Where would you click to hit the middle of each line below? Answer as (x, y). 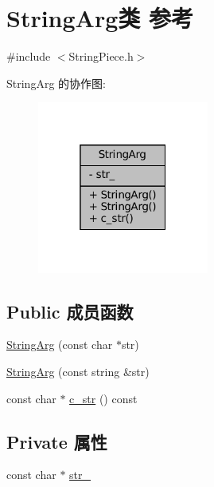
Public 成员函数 (70, 311)
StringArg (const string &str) (78, 372)
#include (29, 56)
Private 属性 (57, 441)
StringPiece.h (101, 56)
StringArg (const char (60, 344)
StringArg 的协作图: (56, 83)
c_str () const (103, 398)
